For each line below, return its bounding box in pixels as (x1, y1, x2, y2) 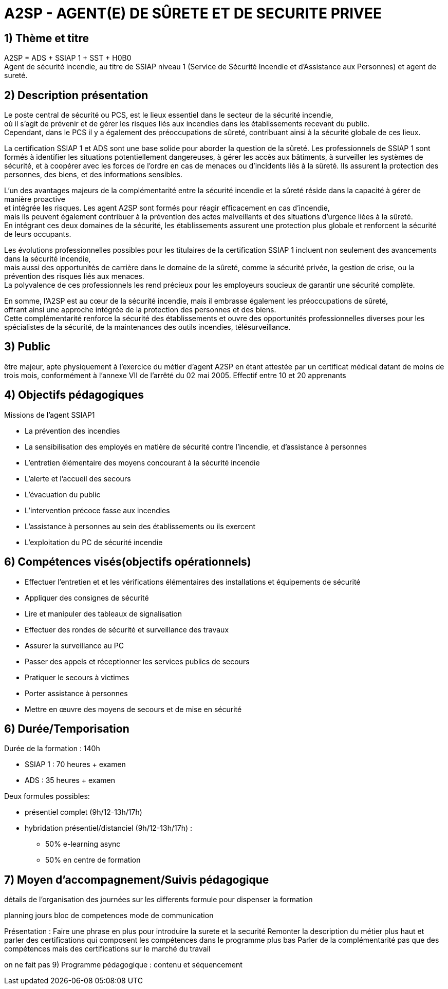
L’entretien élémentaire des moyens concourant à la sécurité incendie (25, 458, 260, 467)
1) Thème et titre (4, 31, 89, 45)
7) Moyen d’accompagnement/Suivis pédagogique (4, 873, 269, 886)
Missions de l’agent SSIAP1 (4, 410, 95, 419)
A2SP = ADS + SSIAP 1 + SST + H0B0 (4, 53, 132, 63)
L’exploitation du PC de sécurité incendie (25, 537, 163, 547)
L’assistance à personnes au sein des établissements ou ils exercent (25, 521, 255, 531)
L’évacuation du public (25, 490, 101, 499)
